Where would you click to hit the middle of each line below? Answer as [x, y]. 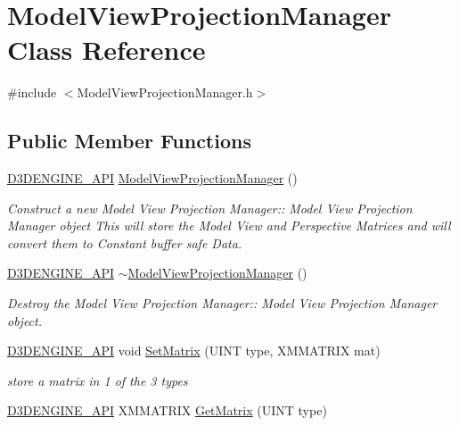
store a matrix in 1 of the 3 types [98, 380]
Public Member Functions [129, 141]
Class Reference [107, 50]
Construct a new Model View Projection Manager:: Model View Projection [210, 208]
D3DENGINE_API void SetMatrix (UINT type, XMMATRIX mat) [194, 351]
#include [32, 92]
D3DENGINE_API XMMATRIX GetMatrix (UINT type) [167, 410]
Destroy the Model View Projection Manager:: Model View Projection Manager [222, 303]
